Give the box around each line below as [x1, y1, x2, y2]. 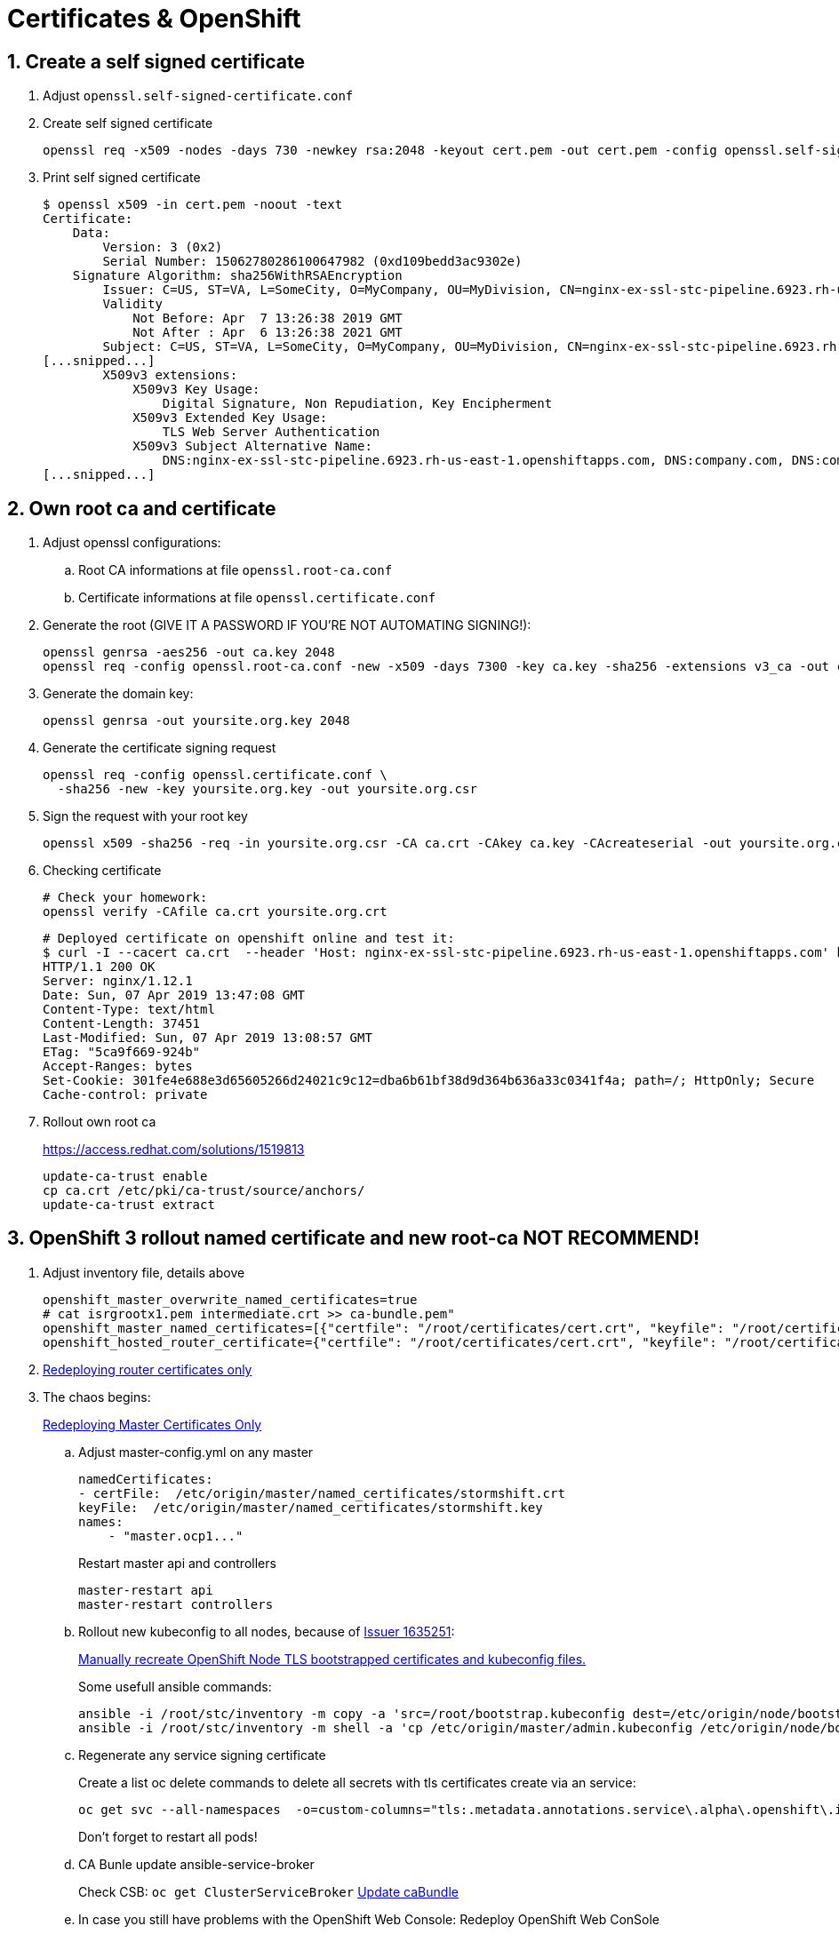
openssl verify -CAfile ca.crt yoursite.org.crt [43, 904, 388, 919]
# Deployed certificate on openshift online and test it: [43, 931, 455, 946]
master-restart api [78, 1582, 213, 1597]
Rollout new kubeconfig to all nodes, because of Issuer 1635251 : [78, 1623, 455, 1639]
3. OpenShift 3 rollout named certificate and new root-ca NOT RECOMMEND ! [7, 1227, 700, 1250]
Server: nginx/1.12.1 [43, 974, 193, 989]
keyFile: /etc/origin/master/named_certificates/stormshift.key [78, 1500, 543, 1515]
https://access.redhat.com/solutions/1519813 [43, 1142, 305, 1158]
